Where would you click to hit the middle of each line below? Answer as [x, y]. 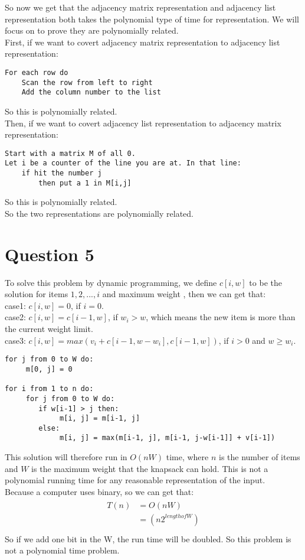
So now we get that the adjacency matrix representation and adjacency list [140, 7]
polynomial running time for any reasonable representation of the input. [135, 480]
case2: [15, 317]
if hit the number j [62, 173]
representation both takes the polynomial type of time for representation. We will [152, 19]
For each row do [37, 72]
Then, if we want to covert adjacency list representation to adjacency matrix [143, 123]
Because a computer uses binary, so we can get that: [99, 491]
